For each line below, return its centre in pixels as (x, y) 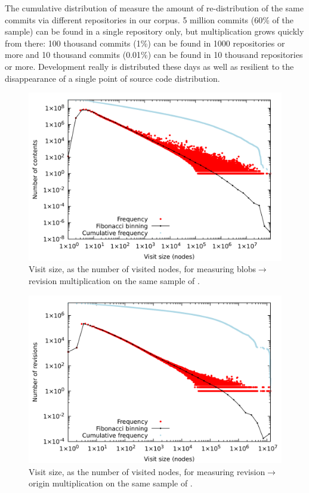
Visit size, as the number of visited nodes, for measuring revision (147, 471)
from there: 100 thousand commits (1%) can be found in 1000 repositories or (145, 43)
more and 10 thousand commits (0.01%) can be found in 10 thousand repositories (154, 55)
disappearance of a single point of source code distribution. (112, 78)
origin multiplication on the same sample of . (111, 483)
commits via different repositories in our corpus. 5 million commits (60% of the (149, 19)
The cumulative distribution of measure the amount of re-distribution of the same (154, 8)
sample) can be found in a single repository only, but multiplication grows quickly (154, 31)
